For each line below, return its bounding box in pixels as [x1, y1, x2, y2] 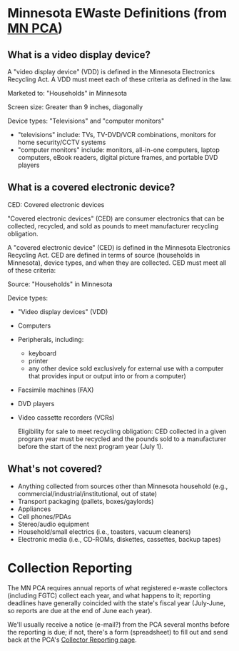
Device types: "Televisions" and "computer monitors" [7, 116, 165, 125]
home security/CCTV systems [17, 138, 106, 146]
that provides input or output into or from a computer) [28, 371, 187, 380]
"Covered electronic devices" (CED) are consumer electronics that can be [7, 214, 225, 223]
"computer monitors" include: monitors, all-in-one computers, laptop [17, 146, 220, 154]
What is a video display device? [7, 49, 151, 61]
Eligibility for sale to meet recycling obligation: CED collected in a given [17, 427, 227, 435]
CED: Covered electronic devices [7, 200, 105, 208]
